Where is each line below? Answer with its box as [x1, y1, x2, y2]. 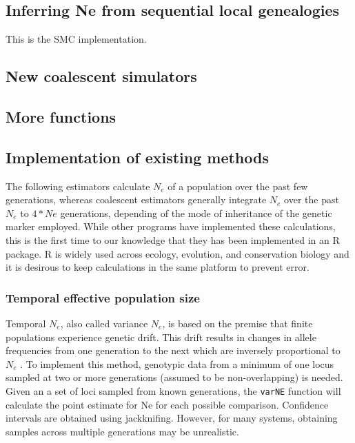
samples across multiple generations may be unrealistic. [6, 424, 239, 438]
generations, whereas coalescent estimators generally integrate [6, 192, 267, 207]
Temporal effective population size [6, 289, 200, 306]
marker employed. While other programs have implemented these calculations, [6, 219, 336, 234]
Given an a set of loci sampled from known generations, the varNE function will [6, 383, 341, 398]
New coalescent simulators [6, 65, 197, 87]
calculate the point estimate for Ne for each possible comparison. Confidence [6, 397, 329, 411]
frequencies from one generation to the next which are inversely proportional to [6, 343, 341, 358]
